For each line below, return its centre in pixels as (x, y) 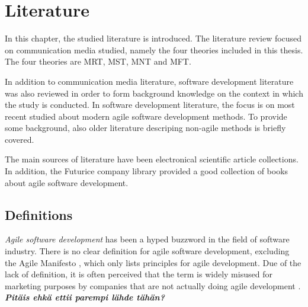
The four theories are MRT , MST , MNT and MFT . (98, 61)
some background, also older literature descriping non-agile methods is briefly (145, 128)
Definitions (39, 214)
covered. (20, 139)
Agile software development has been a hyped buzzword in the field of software (147, 239)
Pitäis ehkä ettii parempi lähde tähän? (85, 297)
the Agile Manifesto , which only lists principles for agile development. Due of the (153, 262)
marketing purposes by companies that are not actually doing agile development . (153, 285)
